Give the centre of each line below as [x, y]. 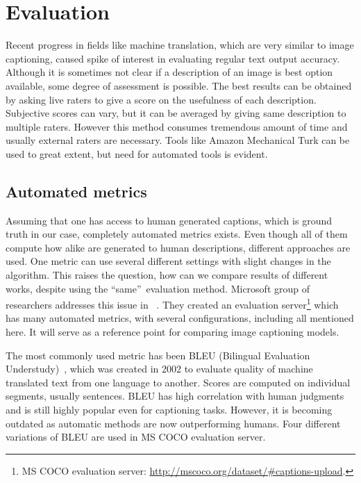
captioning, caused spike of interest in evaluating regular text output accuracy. [173, 58]
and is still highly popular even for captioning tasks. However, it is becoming [169, 410]
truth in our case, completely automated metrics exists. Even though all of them [177, 234]
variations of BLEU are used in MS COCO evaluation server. [136, 437]
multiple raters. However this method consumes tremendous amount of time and [177, 126]
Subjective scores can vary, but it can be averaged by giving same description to [176, 113]
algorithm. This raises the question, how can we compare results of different [167, 275]
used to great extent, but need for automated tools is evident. [137, 153]
